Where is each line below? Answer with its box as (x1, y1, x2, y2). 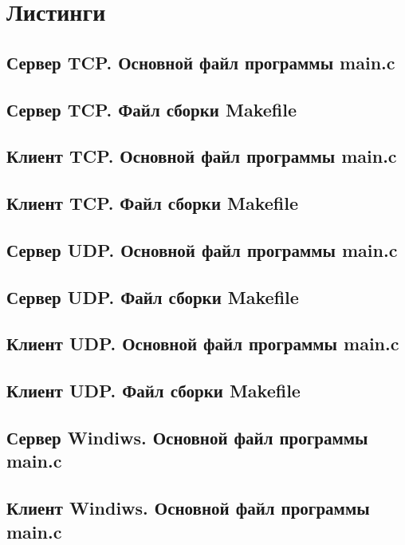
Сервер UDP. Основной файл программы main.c (6, 237, 398, 262)
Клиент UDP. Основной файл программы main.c (6, 331, 399, 356)
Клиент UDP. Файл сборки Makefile (6, 378, 301, 403)
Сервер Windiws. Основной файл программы (6, 425, 368, 450)
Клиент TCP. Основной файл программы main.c (6, 144, 397, 168)
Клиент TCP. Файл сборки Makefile (6, 191, 299, 215)
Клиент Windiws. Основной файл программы (6, 496, 370, 520)
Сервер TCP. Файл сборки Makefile (6, 97, 297, 121)
